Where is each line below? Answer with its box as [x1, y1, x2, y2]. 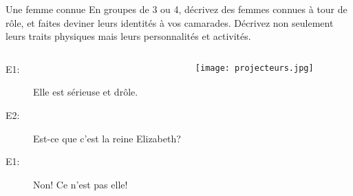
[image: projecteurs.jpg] [195, 63, 314, 73]
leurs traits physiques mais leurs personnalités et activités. [6, 29, 251, 43]
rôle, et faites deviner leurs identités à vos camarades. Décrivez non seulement [6, 15, 334, 30]
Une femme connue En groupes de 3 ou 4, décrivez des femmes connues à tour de [6, 2, 347, 16]
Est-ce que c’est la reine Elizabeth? [33, 131, 181, 145]
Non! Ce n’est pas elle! [33, 177, 128, 191]
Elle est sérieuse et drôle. [33, 85, 138, 99]
